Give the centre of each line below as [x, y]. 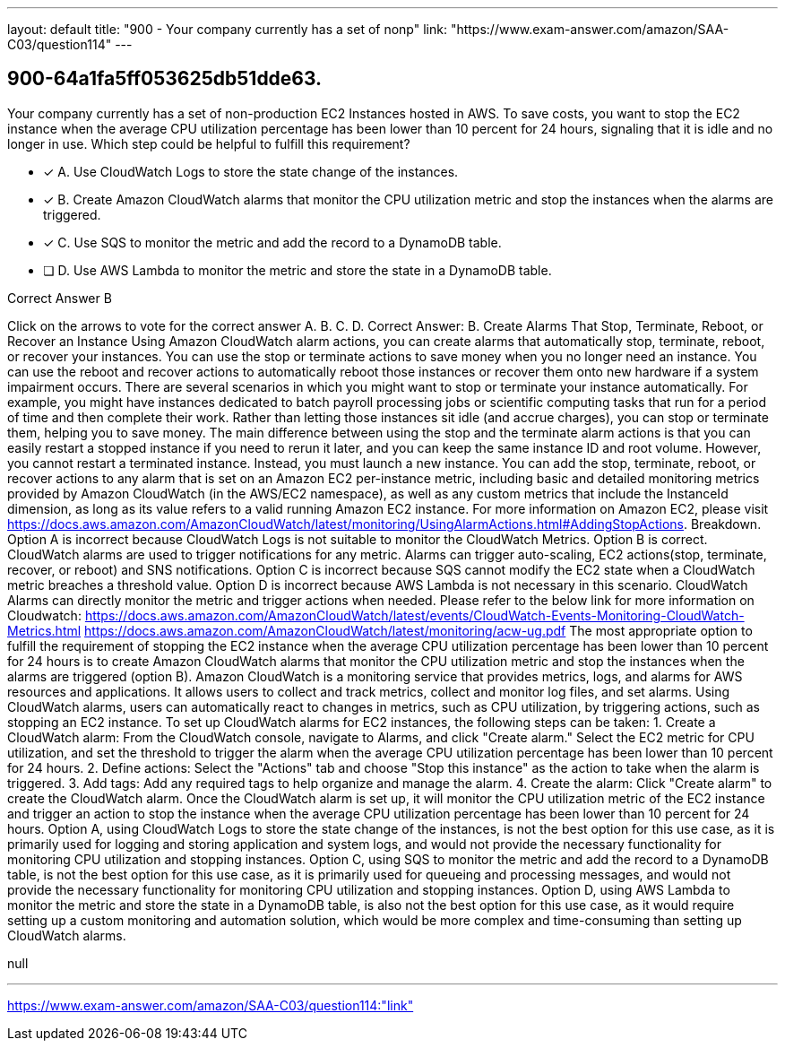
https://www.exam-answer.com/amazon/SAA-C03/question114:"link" [211, 1005]
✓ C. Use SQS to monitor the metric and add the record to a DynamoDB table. [272, 242]
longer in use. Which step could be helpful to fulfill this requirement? [209, 143]
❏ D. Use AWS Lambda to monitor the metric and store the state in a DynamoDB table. [298, 270]
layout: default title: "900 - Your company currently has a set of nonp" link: [227, 29]
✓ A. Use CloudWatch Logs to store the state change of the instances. [251, 171]
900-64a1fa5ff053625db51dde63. [165, 79]
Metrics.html [44, 630]
